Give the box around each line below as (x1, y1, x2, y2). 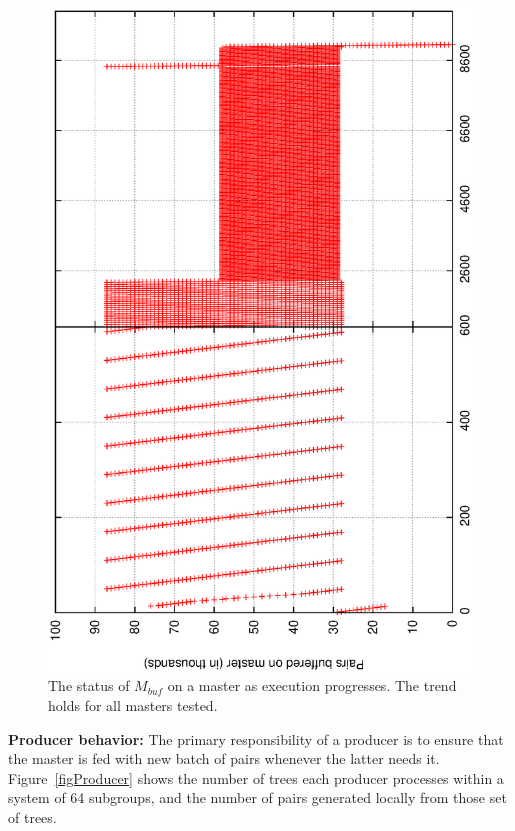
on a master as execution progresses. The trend (167, 675, 457, 696)
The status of (48, 675, 130, 696)
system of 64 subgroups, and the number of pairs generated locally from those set (8, 787, 507, 808)
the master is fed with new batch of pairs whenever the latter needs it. (8, 748, 440, 769)
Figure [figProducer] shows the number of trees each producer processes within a (8, 767, 504, 788)
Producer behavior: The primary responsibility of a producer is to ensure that (8, 728, 504, 749)
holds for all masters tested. (48, 695, 218, 716)
